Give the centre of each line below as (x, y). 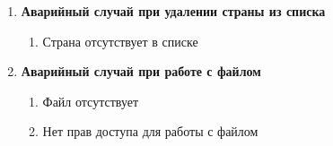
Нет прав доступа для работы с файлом (150, 131)
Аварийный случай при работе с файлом (141, 71)
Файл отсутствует (91, 101)
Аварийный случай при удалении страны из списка (173, 11)
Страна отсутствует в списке (120, 41)
